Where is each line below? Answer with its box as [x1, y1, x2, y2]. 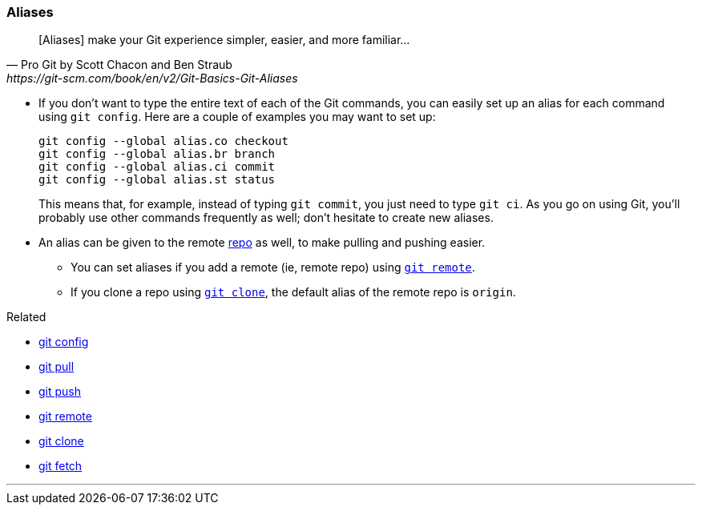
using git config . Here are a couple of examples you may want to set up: [38, 110, 436, 124]
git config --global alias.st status [38, 173, 276, 187]
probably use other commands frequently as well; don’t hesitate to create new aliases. [38, 211, 494, 225]
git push [38, 384, 82, 399]
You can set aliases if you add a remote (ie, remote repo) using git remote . [71, 260, 475, 275]
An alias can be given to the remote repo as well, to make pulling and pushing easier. [38, 235, 486, 250]
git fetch [38, 459, 83, 473]
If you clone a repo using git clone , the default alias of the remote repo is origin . [71, 285, 516, 300]
